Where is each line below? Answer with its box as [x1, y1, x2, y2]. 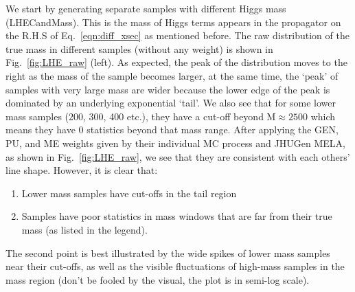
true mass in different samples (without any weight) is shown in [5, 41, 273, 56]
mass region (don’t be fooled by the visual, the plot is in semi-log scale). [5, 272, 310, 287]
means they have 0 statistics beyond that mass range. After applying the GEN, [5, 122, 339, 137]
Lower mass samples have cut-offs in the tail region [21, 186, 237, 200]
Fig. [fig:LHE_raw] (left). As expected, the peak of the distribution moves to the [5, 55, 347, 69]
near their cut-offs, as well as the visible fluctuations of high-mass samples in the [5, 259, 345, 273]
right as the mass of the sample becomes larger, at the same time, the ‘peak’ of [5, 68, 339, 82]
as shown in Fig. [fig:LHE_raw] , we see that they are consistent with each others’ [5, 149, 350, 164]
